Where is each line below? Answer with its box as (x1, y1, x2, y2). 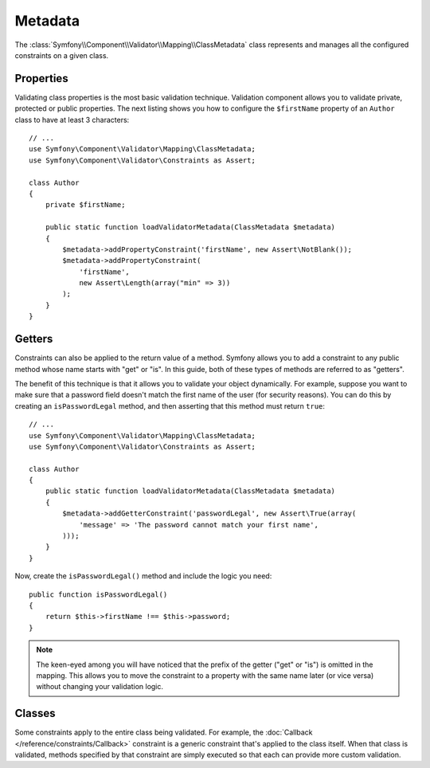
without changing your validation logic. (36, 682, 163, 692)
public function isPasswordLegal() (29, 590, 168, 599)
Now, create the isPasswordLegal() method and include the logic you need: (14, 571, 272, 581)
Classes (14, 707, 56, 720)
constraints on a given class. (14, 50, 109, 60)
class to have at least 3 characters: (14, 115, 130, 124)
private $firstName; (45, 200, 126, 210)
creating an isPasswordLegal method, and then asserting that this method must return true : (14, 401, 326, 410)
